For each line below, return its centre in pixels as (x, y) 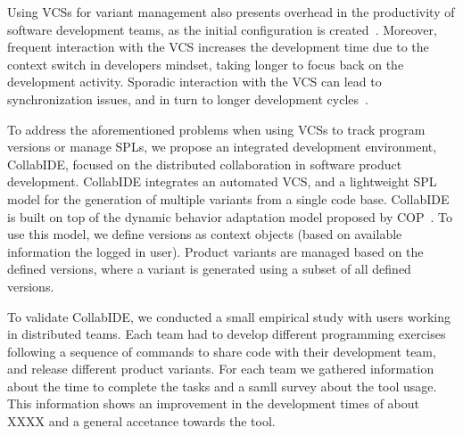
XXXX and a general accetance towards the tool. (141, 421)
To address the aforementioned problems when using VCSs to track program (216, 129)
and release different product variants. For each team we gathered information (221, 369)
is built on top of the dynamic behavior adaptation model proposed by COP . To (230, 216)
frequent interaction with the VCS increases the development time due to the (218, 47)
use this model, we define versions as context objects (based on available (205, 234)
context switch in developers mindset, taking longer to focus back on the (206, 64)
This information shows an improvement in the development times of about (213, 403)
